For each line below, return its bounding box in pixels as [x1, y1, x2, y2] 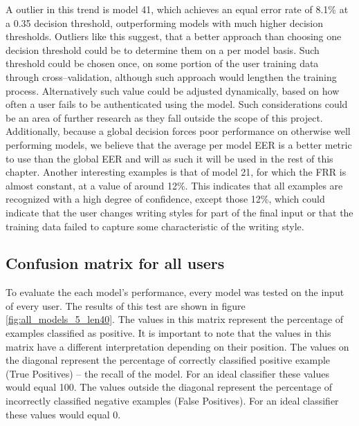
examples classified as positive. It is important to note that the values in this [6, 326, 331, 340]
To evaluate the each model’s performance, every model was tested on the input [6, 285, 344, 299]
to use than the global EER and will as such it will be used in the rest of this [6, 151, 333, 165]
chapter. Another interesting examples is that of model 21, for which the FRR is [6, 165, 347, 179]
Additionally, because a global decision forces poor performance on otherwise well [6, 124, 351, 138]
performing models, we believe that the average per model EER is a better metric [6, 137, 352, 151]
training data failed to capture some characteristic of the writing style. [6, 219, 304, 233]
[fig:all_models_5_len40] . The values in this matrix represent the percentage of [6, 312, 344, 326]
